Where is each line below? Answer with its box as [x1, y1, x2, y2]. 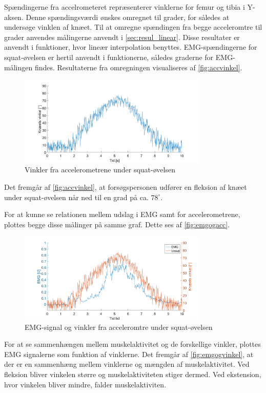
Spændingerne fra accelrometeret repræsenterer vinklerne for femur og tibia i [4, 2, 245, 12]
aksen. [4, 11, 24, 22]
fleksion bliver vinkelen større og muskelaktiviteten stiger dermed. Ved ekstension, [4, 368, 261, 379]
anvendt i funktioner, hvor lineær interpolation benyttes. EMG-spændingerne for [4, 42, 257, 52]
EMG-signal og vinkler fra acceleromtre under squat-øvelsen [25, 321, 213, 332]
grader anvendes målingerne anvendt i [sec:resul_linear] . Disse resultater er [4, 31, 240, 42]
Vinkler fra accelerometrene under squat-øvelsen [25, 164, 175, 175]
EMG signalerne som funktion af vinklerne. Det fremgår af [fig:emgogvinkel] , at [4, 348, 254, 359]
